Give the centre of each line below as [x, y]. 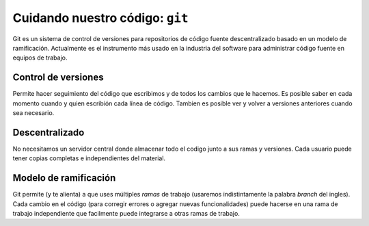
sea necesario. [33, 113]
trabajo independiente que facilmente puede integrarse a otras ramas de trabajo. [126, 213]
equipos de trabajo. [40, 58]
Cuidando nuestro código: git [100, 18]
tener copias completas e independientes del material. [89, 158]
